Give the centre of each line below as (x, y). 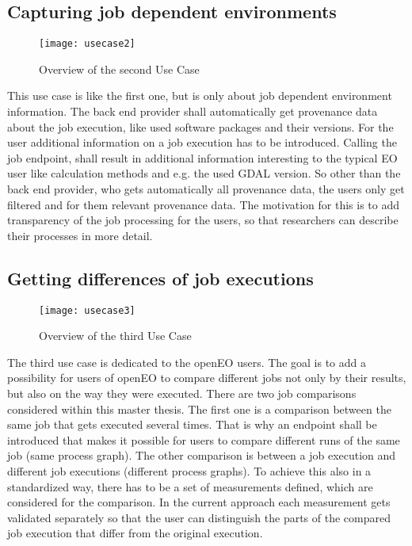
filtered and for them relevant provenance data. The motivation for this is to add (204, 204)
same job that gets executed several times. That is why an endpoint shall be (192, 424)
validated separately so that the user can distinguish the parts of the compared (199, 517)
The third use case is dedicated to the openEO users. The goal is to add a (187, 362)
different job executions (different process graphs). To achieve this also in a (189, 471)
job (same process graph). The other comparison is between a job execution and (202, 455)
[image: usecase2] (87, 44)
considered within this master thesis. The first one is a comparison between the (199, 409)
